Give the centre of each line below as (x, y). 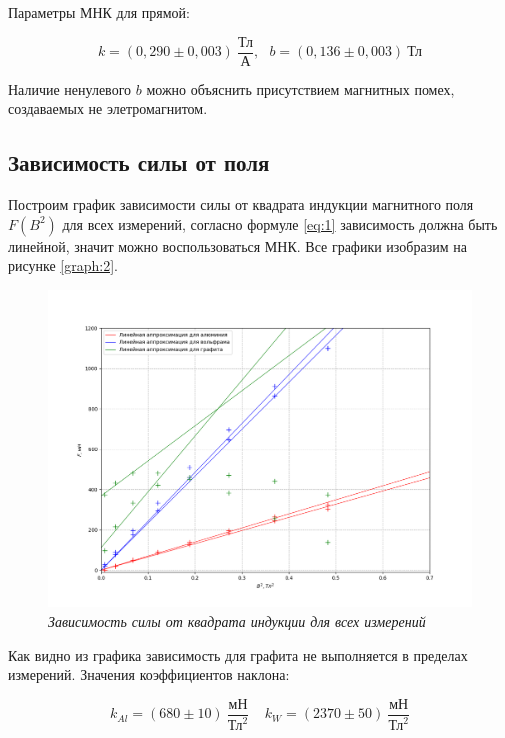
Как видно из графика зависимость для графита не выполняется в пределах (238, 654)
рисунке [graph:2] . (63, 265)
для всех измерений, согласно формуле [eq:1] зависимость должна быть (280, 223)
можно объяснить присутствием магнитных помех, (300, 88)
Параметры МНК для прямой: (99, 12)
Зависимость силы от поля (139, 162)
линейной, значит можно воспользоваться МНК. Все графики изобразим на (237, 245)
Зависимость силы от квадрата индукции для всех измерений (237, 621)
